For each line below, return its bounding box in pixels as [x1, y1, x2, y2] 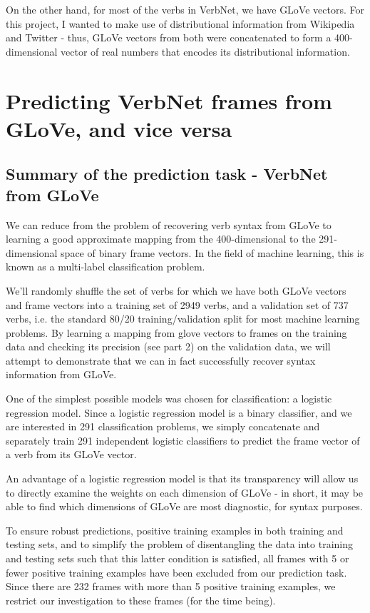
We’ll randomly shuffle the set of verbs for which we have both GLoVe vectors [6, 283, 346, 298]
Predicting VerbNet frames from [6, 86, 332, 115]
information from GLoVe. [6, 367, 117, 382]
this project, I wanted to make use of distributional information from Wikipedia [6, 16, 355, 31]
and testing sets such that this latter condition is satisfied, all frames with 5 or [6, 551, 349, 565]
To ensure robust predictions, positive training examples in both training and [6, 522, 344, 537]
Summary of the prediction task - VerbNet [6, 163, 328, 185]
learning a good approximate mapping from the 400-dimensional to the [6, 231, 316, 246]
